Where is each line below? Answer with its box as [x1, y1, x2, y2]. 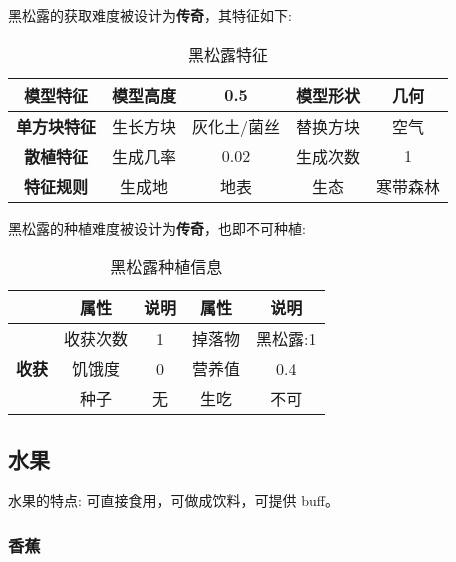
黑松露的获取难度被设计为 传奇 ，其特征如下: [8, 5, 292, 25]
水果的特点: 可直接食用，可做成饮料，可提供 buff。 [8, 490, 339, 511]
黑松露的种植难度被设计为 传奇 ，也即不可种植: [8, 217, 306, 238]
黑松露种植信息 [110, 255, 223, 279]
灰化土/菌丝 [192, 114, 281, 138]
